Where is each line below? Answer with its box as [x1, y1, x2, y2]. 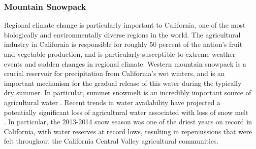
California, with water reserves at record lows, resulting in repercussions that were [4, 126, 252, 136]
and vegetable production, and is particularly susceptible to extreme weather [4, 49, 236, 59]
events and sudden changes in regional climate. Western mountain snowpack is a [4, 58, 247, 69]
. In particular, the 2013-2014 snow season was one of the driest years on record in [4, 116, 252, 127]
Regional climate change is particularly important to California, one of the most [4, 20, 246, 30]
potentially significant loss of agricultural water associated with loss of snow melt [4, 107, 249, 117]
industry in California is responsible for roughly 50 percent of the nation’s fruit [4, 39, 243, 49]
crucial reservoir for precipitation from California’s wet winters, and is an [4, 68, 225, 78]
